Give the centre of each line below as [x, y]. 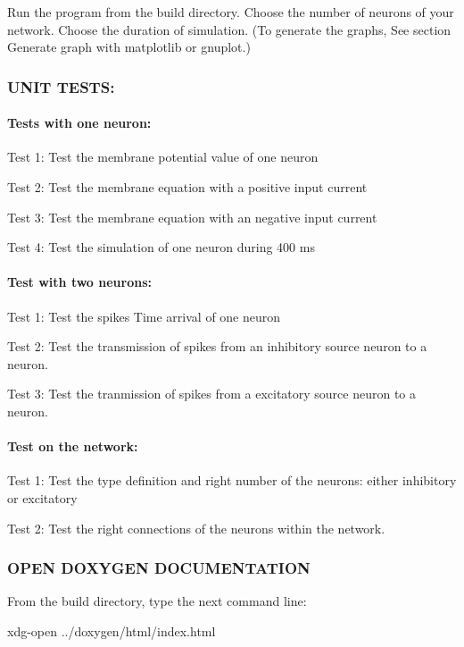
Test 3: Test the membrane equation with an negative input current [192, 217]
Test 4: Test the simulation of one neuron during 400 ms [161, 247]
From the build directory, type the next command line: [157, 601]
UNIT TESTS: [61, 86]
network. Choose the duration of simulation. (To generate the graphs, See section [229, 29]
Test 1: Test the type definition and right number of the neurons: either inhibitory [232, 480]
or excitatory [42, 497]
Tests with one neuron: [79, 123]
